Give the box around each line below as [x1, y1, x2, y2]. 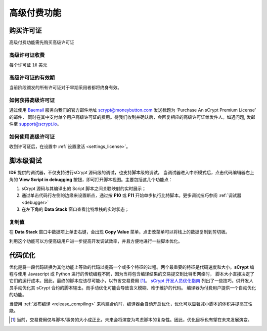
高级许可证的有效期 [9, 74, 55, 81]
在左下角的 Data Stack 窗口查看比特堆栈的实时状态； [21, 206, 130, 212]
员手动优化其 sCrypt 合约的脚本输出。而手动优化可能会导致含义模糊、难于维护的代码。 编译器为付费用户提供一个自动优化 [9, 284, 256, 290]
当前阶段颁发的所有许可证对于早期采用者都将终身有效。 [9, 85, 122, 91]
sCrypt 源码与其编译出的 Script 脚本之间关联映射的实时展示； [21, 186, 146, 191]
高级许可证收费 [9, 51, 45, 58]
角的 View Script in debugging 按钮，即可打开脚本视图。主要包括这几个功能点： [9, 176, 173, 183]
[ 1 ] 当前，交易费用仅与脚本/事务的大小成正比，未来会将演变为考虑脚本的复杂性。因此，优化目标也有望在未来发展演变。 [10, 317, 252, 323]
